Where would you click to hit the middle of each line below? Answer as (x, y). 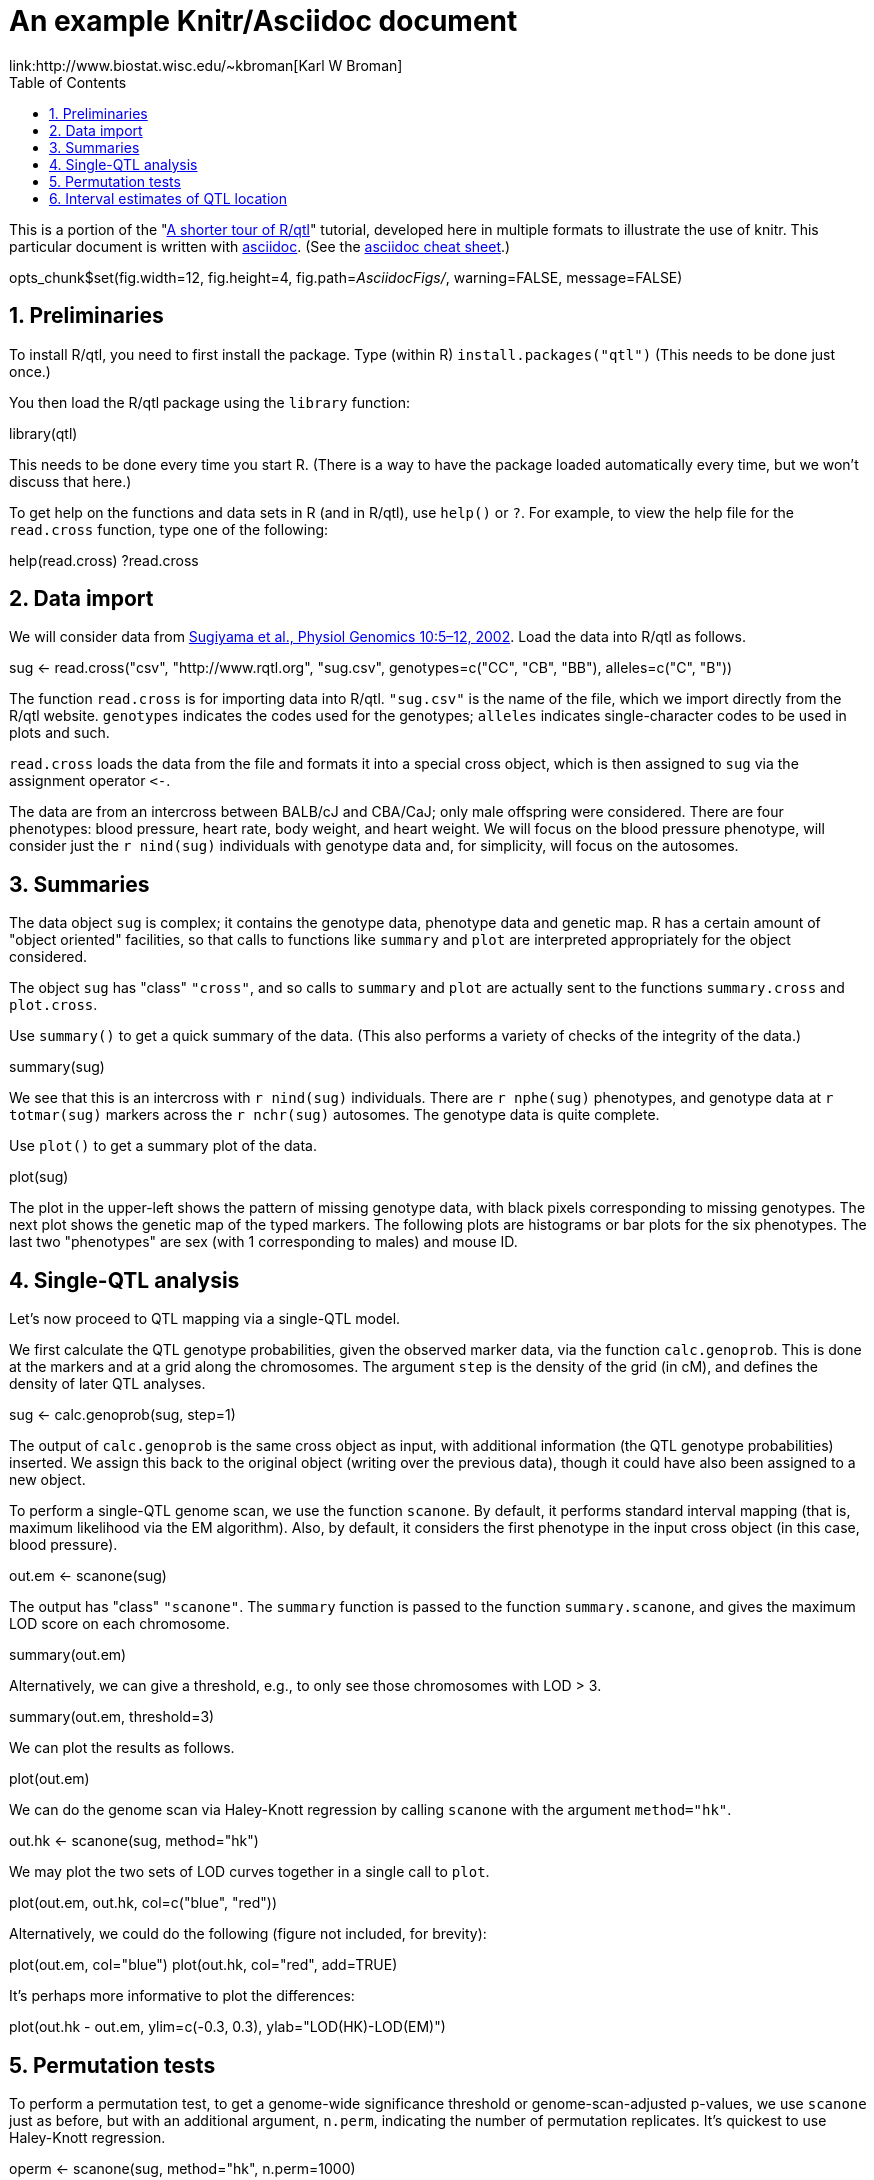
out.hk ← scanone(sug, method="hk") (134, 1841)
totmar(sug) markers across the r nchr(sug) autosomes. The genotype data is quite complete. (334, 1115)
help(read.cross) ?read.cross (104, 560)
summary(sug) (57, 1067)
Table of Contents (68, 82)
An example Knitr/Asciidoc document (263, 21)
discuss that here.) (70, 481)
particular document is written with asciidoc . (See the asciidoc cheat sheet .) (260, 246)
